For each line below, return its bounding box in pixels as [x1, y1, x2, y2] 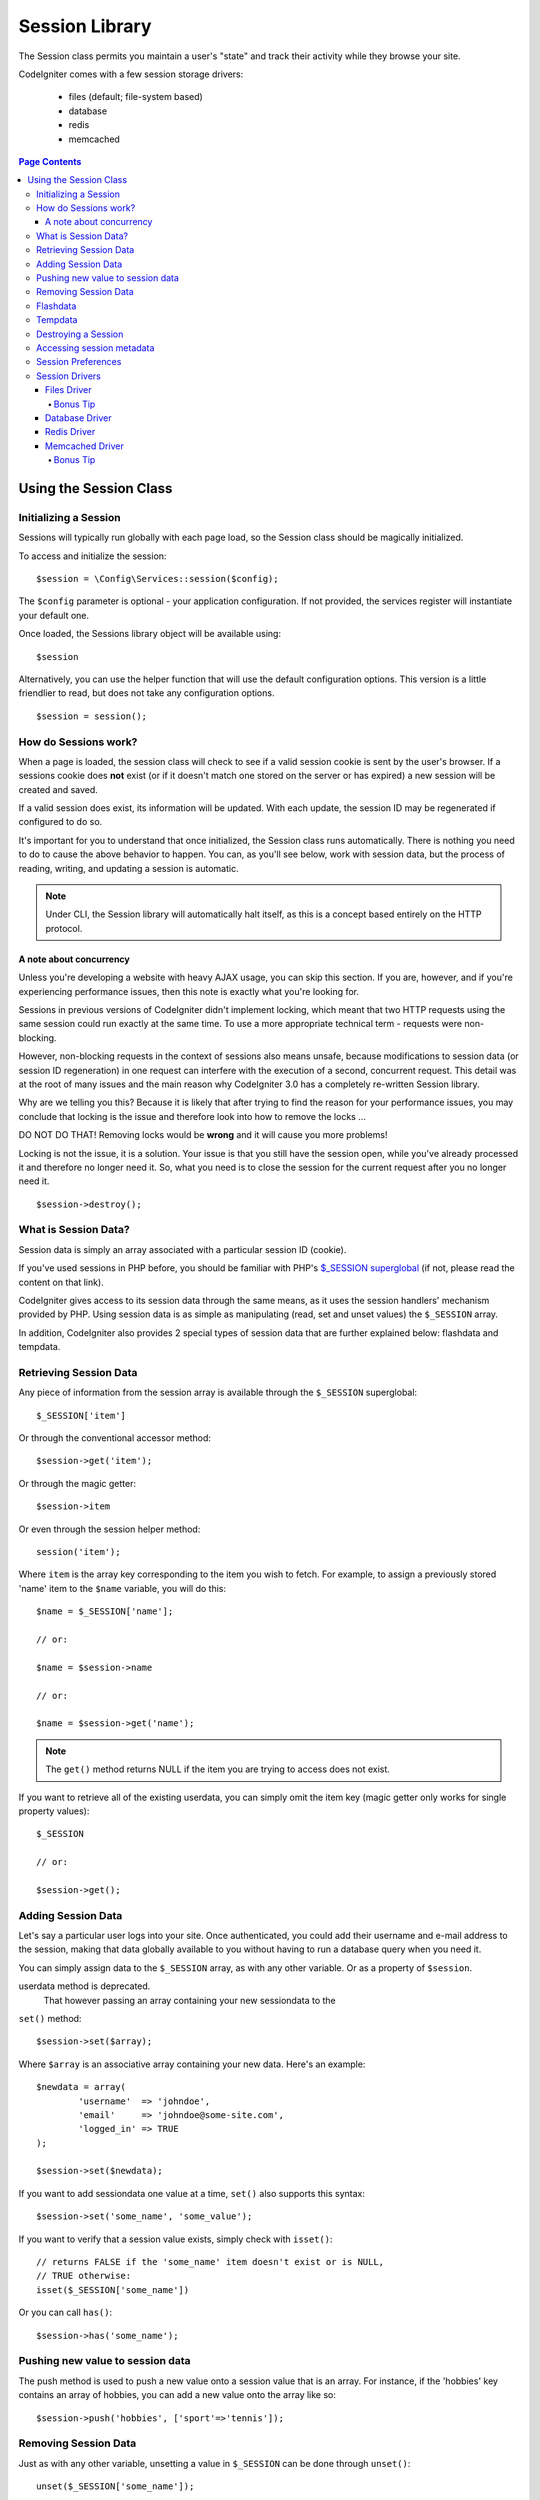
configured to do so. [18, 816, 103, 828]
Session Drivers [36, 370, 102, 382]
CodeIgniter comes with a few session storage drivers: [18, 68, 244, 80]
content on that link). [18, 1276, 104, 1288]
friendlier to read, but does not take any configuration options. [18, 687, 275, 699]
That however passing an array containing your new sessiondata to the [43, 1994, 336, 2006]
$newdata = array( [36, 2081, 127, 2093]
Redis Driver [45, 426, 96, 438]
